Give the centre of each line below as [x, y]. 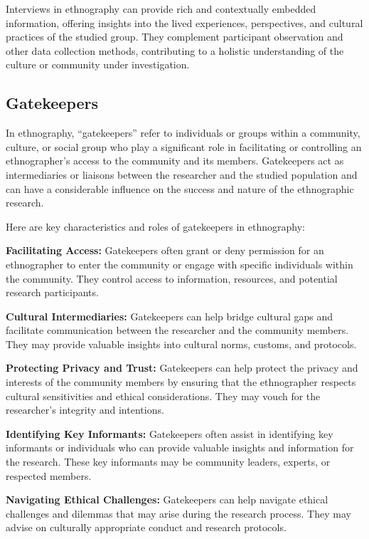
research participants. [52, 292]
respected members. [49, 475]
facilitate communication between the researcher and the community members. [177, 330]
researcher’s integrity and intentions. [85, 410]
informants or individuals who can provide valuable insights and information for [180, 448]
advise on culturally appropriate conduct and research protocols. [146, 527]
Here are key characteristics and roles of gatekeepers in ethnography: [155, 226]
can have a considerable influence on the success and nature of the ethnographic [180, 188]
